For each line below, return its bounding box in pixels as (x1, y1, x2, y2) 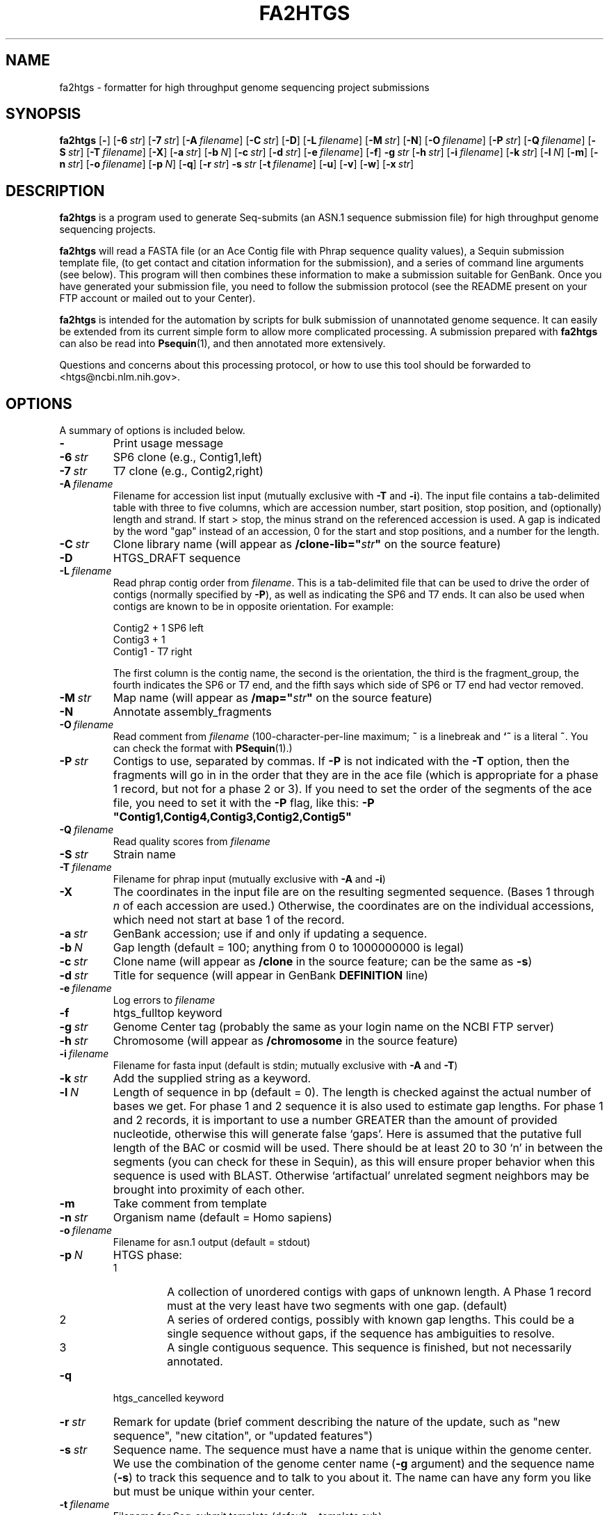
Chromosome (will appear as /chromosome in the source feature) (113, 1034, 458, 1048)
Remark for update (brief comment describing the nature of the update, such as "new (113, 1415, 560, 1429)
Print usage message (113, 436, 224, 451)
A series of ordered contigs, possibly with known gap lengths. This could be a (167, 1313, 574, 1327)
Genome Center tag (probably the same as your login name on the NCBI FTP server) (113, 1020, 554, 1034)
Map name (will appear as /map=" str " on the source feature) (113, 691, 432, 705)
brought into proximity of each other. (113, 1183, 305, 1197)
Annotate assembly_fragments (113, 705, 272, 719)
